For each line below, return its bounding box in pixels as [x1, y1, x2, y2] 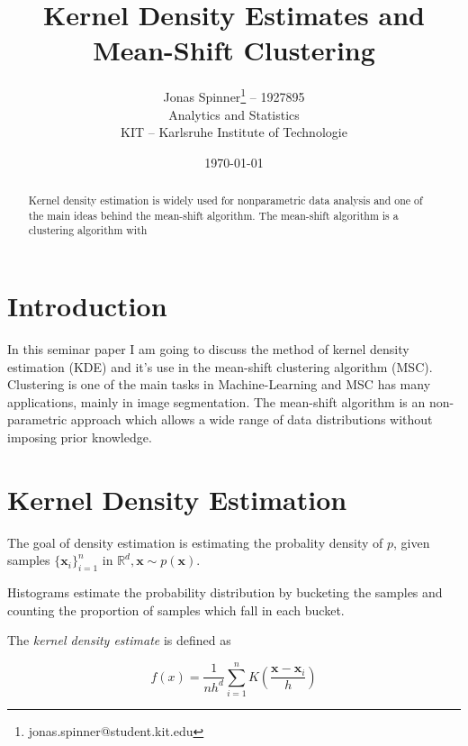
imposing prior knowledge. [7, 428, 152, 447]
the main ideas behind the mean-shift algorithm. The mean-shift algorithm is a [28, 207, 399, 223]
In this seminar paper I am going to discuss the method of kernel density [7, 340, 409, 359]
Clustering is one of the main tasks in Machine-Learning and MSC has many [7, 375, 431, 394]
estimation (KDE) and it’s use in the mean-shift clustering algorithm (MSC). [7, 357, 433, 376]
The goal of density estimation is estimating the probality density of [7, 532, 383, 551]
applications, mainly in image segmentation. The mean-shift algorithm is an [7, 392, 426, 411]
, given [393, 532, 430, 551]
